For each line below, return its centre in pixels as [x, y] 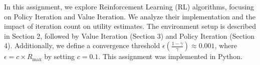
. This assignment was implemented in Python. [170, 56]
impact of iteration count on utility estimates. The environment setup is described [130, 26]
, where [226, 45]
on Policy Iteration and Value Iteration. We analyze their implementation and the [130, 16]
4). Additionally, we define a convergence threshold [82, 45]
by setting [60, 56]
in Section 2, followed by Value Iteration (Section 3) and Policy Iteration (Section [129, 35]
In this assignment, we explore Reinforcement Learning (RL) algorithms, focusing [129, 6]
